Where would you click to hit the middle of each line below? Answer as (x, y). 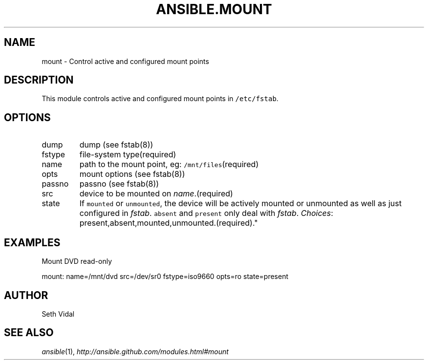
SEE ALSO (29, 333)
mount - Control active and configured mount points (125, 61)
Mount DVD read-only (77, 261)
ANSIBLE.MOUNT (214, 9)
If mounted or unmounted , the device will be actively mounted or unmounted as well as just (240, 203)
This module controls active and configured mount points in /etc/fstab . (160, 99)
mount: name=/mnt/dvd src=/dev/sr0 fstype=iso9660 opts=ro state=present (165, 277)
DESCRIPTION (39, 80)
